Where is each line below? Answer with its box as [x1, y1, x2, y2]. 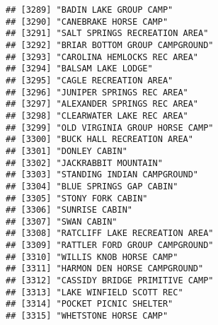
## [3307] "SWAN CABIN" [6, 216, 117, 227]
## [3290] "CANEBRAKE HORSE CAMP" [6, 16, 168, 27]
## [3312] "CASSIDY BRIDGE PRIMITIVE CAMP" [6, 276, 214, 286]
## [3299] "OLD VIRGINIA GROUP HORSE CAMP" [6, 122, 214, 133]
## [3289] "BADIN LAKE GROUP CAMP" [6, 5, 173, 15]
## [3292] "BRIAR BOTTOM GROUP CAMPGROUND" [6, 40, 214, 50]
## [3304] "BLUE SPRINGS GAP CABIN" [6, 181, 178, 191]
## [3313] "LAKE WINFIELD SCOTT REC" [6, 287, 183, 297]
